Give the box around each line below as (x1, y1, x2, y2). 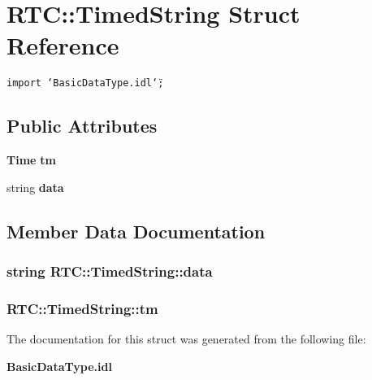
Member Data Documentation (6, 218, 266, 243)
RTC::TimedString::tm (6, 298, 158, 318)
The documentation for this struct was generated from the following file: (6, 330, 366, 347)
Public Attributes (6, 113, 158, 138)
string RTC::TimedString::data (6, 261, 213, 282)
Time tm (6, 151, 56, 168)
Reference (6, 28, 119, 62)
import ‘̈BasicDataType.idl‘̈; (6, 77, 164, 90)
